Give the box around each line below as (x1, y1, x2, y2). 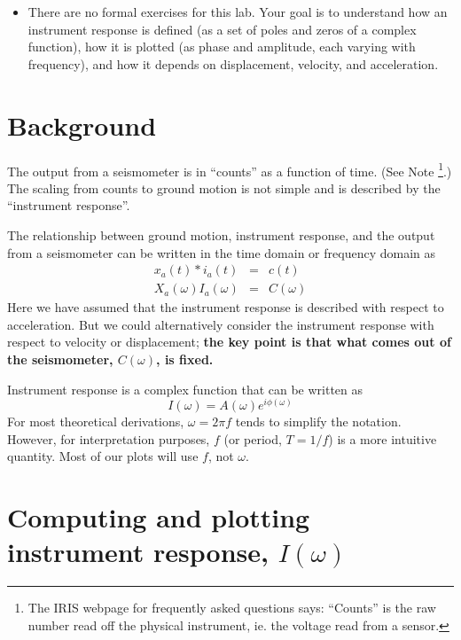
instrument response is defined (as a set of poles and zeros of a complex (27, 20, 417, 38)
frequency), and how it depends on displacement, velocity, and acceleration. (27, 54, 439, 73)
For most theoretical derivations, (7, 412, 184, 431)
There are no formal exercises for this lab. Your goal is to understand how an (27, 3, 448, 20)
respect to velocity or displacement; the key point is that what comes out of (7, 332, 451, 351)
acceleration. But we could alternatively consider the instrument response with (7, 315, 434, 333)
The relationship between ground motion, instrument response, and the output (7, 225, 435, 244)
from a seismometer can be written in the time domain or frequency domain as (7, 243, 435, 261)
